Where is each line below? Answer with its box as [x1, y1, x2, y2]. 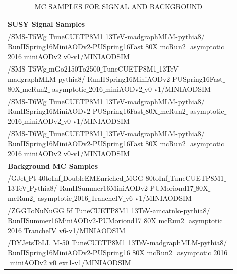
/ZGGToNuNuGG [8, 205, 65, 216]
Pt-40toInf [28, 173, 61, 183]
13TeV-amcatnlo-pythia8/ [131, 205, 210, 216]
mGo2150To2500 [49, 63, 100, 74]
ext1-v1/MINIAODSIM [58, 257, 131, 267]
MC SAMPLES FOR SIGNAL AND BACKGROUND [34, 1, 202, 11]
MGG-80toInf [126, 173, 168, 183]
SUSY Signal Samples [8, 18, 85, 29]
